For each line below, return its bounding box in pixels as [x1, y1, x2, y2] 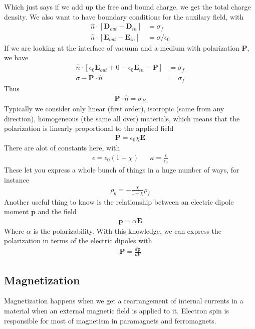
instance [4, 174, 29, 185]
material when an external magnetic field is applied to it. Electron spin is [4, 305, 229, 315]
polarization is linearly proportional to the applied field [4, 123, 174, 133]
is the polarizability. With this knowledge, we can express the [33, 225, 222, 236]
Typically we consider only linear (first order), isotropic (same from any [4, 103, 224, 114]
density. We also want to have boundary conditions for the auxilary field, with [4, 11, 244, 22]
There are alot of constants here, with [4, 142, 120, 153]
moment [4, 206, 29, 217]
